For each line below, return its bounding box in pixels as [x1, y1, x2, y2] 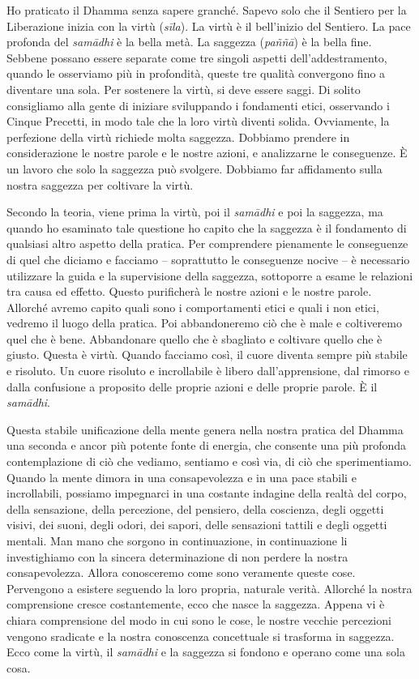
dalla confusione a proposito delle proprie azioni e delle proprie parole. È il [6, 378, 378, 395]
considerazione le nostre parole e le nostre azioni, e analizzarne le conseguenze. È [6, 144, 408, 161]
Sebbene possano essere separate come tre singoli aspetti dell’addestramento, [6, 49, 387, 66]
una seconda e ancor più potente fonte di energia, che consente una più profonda [6, 437, 407, 454]
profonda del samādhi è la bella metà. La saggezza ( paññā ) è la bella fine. [6, 33, 372, 50]
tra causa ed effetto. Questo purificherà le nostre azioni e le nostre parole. [6, 283, 372, 300]
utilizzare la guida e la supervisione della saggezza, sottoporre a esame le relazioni [6, 267, 413, 284]
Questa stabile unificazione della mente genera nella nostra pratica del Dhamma [6, 421, 404, 438]
